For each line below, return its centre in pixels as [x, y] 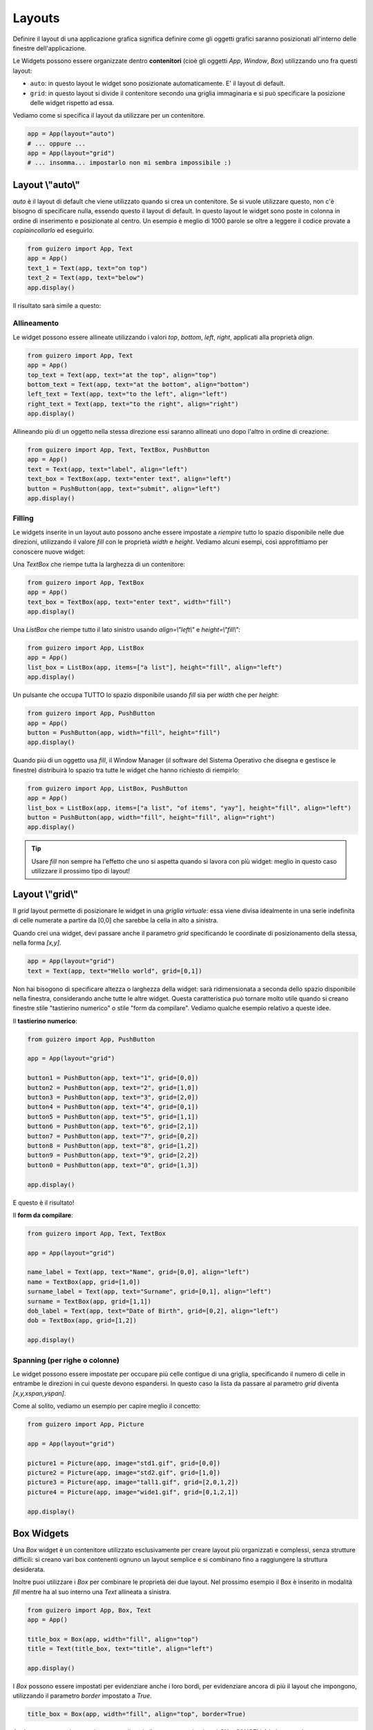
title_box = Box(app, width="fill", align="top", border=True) [137, 1714]
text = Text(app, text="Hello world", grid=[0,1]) [115, 971]
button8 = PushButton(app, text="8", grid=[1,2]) [113, 1146]
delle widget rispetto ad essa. [72, 102]
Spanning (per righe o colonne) [66, 1360]
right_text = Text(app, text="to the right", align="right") [133, 404]
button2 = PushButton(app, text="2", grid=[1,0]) [113, 1087]
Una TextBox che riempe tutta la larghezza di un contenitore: [99, 564]
